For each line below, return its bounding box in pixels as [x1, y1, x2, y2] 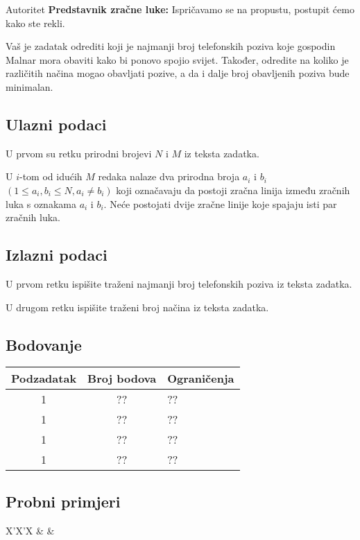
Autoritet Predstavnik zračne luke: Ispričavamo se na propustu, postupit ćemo [6, 2, 354, 16]
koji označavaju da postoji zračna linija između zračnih [116, 182, 350, 197]
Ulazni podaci [6, 113, 107, 134]
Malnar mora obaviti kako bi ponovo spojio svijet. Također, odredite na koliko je [6, 52, 349, 67]
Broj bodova [87, 370, 157, 387]
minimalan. [6, 79, 53, 94]
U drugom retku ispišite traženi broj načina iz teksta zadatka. [6, 299, 269, 314]
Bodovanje [6, 333, 82, 355]
